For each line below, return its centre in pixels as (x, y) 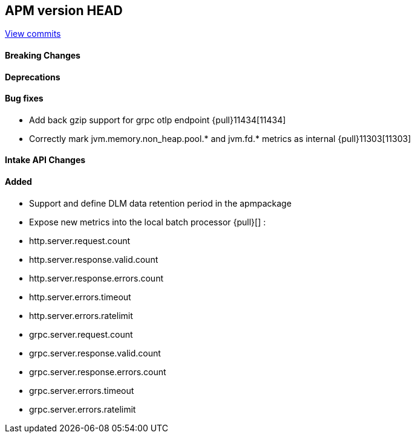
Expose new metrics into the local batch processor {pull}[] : (148, 222)
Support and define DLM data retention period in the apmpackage (160, 203)
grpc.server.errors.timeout (82, 390)
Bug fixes (24, 98)
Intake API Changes (45, 160)
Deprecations (33, 77)
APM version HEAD (64, 11)
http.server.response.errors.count (96, 278)
